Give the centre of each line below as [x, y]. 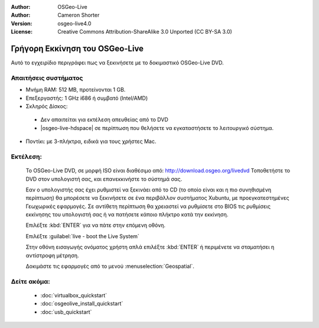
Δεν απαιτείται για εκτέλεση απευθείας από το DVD [104, 120]
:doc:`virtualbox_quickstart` [74, 295]
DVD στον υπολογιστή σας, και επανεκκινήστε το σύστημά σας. [104, 179]
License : [22, 32]
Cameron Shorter [79, 15]
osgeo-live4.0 [74, 23]
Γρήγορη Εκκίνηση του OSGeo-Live [77, 48]
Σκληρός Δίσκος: [47, 106]
